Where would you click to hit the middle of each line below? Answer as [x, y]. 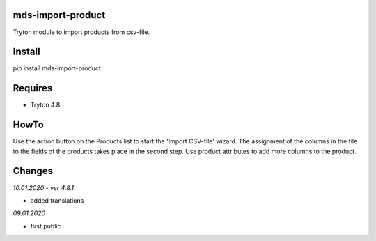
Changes [33, 171]
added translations [57, 200]
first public [46, 226]
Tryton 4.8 [45, 105]
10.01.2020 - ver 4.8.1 [44, 187]
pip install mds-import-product [57, 68]
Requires [33, 88]
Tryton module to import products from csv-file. [81, 32]
